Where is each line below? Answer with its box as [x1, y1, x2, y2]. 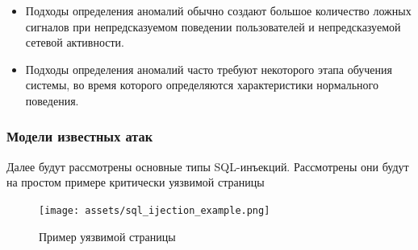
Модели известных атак [6, 126, 153, 146]
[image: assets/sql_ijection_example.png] [39, 204, 270, 216]
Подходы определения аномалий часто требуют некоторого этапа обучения [25, 60, 392, 77]
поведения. [25, 92, 79, 109]
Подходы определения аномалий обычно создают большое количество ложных [25, 2, 412, 18]
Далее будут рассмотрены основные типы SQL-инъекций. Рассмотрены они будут [6, 158, 409, 174]
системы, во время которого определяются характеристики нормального [25, 76, 378, 93]
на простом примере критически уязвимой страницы [6, 174, 265, 191]
